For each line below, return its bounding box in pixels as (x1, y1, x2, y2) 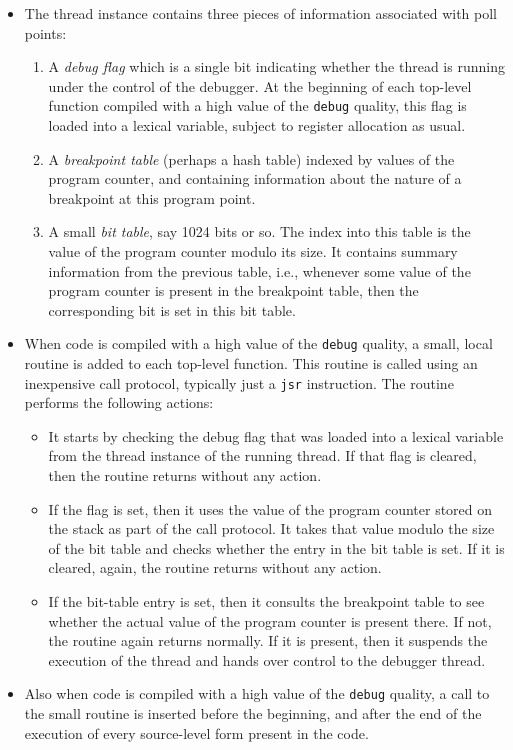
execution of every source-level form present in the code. (24, 722, 369, 743)
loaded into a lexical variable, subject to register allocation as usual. (48, 115, 466, 136)
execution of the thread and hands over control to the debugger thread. (48, 649, 486, 670)
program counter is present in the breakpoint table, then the (48, 280, 419, 301)
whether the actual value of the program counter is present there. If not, (48, 610, 492, 631)
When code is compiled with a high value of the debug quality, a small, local (24, 333, 493, 354)
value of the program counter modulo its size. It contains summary (48, 241, 458, 261)
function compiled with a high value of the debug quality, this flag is (48, 95, 467, 116)
